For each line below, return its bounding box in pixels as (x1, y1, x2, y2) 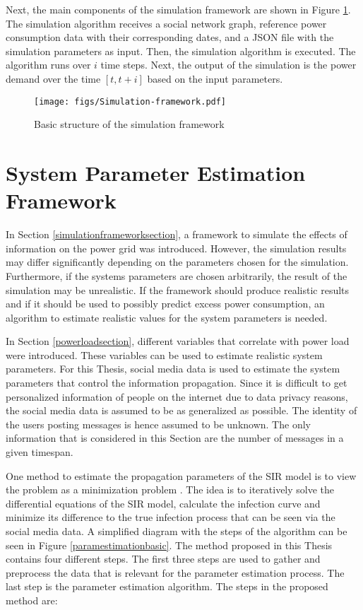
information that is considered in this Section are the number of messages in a (6, 430, 344, 445)
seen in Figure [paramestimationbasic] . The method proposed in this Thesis (6, 537, 333, 552)
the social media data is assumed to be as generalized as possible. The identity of (6, 403, 357, 418)
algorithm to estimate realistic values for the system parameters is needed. (6, 310, 328, 324)
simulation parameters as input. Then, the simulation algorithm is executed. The (6, 43, 356, 58)
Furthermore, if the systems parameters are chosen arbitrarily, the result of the (6, 268, 347, 283)
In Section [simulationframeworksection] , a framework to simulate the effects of (6, 227, 347, 242)
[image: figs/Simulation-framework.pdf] (34, 96, 227, 107)
